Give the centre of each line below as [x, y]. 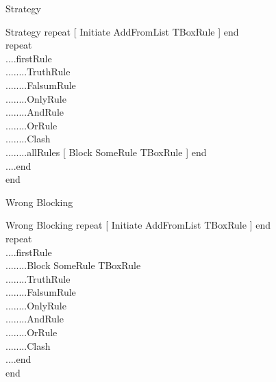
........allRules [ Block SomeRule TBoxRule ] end [106, 152]
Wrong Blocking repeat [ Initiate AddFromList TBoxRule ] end [138, 225]
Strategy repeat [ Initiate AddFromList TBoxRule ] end [122, 31]
